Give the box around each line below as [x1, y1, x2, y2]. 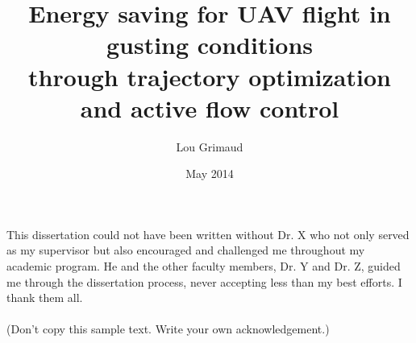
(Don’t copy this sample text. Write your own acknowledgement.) [6, 320, 330, 337]
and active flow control [80, 91, 339, 124]
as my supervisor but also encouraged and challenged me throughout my [6, 242, 365, 258]
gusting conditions [106, 28, 314, 61]
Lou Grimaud [176, 138, 243, 155]
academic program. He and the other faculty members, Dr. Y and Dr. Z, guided [6, 258, 401, 275]
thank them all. [6, 289, 83, 306]
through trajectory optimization [28, 60, 391, 93]
